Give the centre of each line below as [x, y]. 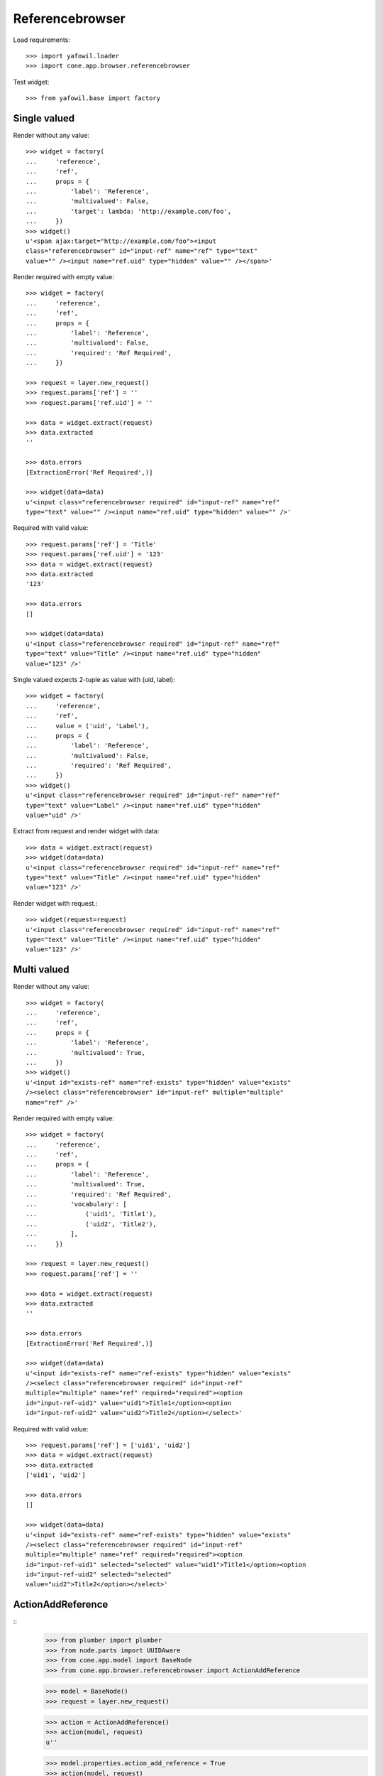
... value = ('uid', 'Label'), [88, 726]
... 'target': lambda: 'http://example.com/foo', [129, 211]
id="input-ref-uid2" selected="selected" [99, 1575]
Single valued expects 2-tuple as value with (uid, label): [94, 679]
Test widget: [31, 82]
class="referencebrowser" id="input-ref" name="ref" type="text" [142, 251]
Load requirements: [42, 40]
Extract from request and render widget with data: [86, 831]
